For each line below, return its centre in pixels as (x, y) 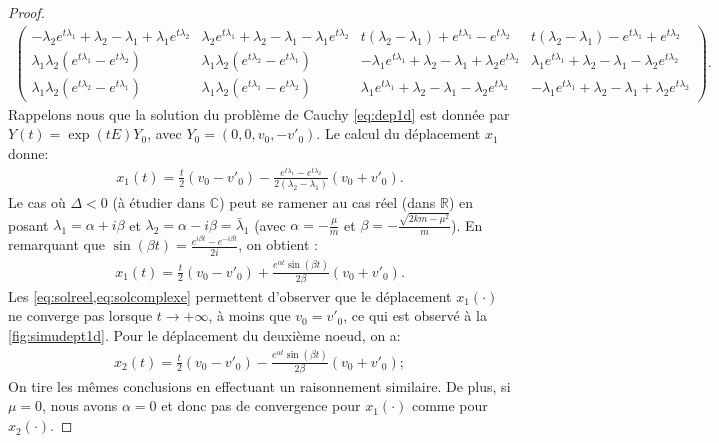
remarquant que (56, 244)
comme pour (449, 405)
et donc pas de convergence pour (261, 405)
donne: (28, 153)
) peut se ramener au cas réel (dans (327, 202)
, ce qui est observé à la (415, 315)
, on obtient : (278, 244)
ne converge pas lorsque (80, 315)
